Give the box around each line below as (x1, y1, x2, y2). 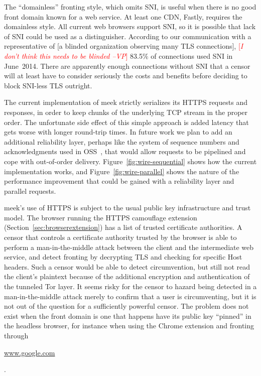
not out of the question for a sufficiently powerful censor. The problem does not (4, 301, 249, 311)
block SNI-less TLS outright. (4, 80, 92, 90)
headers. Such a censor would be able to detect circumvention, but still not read (4, 261, 250, 272)
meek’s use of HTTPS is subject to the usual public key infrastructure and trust (4, 202, 251, 213)
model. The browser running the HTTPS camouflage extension (4, 212, 197, 222)
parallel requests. (4, 185, 56, 196)
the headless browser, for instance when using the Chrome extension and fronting (4, 320, 254, 331)
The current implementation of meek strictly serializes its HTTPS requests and (4, 97, 247, 107)
